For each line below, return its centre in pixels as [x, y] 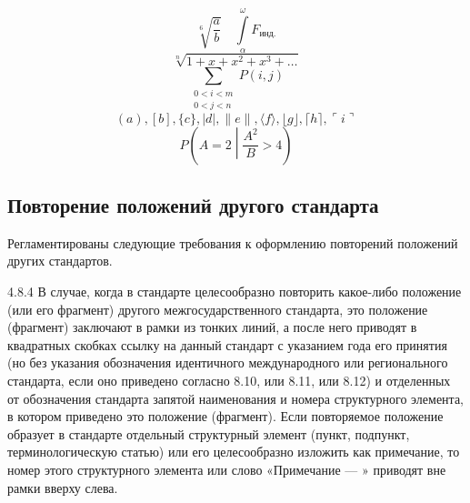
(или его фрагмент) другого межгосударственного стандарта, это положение [218, 309]
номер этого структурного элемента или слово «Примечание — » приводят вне [227, 470]
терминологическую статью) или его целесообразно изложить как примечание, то [234, 452]
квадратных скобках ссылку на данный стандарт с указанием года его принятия [227, 344]
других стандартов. [60, 261]
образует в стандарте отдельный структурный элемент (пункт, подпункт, [209, 433]
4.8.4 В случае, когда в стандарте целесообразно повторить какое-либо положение [235, 292]
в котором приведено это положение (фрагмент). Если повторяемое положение [225, 416]
